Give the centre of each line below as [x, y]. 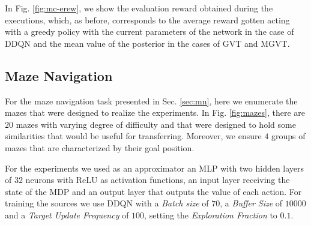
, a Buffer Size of [251, 203]
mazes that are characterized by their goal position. [100, 147]
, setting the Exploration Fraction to [211, 214]
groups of [288, 136]
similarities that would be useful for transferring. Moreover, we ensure [133, 136]
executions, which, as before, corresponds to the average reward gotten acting [147, 19]
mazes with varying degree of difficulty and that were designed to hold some [156, 124]
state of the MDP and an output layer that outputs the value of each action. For [153, 191]
